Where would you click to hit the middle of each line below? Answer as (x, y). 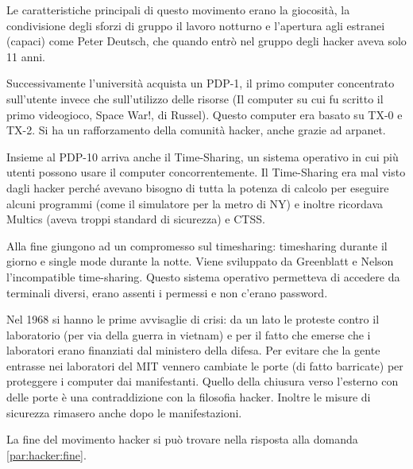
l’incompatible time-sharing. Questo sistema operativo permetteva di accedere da (203, 276)
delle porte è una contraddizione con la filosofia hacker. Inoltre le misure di (189, 397)
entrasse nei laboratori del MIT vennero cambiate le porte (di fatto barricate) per (205, 365)
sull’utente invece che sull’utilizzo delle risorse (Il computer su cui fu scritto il (195, 98)
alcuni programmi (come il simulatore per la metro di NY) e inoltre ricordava (195, 203)
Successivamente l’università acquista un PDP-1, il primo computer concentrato (201, 83)
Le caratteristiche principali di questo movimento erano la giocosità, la (178, 10)
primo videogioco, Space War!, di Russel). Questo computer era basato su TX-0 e (205, 114)
